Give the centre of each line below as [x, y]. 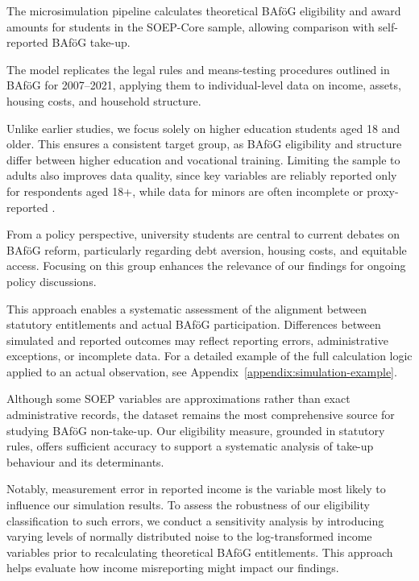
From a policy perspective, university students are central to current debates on [203, 234]
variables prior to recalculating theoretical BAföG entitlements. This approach [200, 552]
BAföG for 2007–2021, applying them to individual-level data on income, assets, [204, 85]
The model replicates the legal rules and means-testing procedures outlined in [198, 69]
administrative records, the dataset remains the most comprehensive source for [201, 415]
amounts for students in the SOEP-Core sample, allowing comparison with [191, 26]
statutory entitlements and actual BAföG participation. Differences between [194, 324]
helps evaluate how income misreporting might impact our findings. [173, 568]
